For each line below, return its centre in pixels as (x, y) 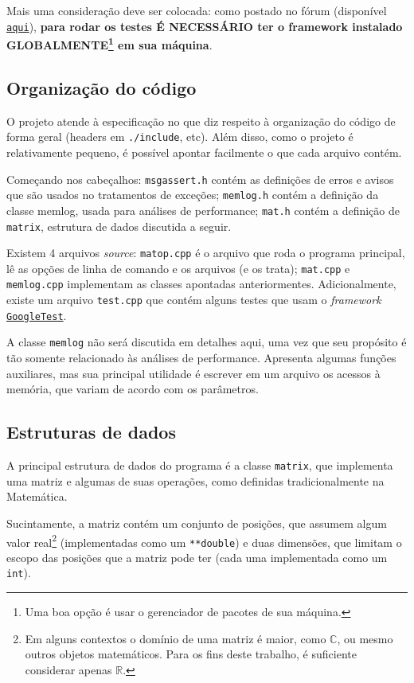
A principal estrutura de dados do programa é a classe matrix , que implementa (200, 465)
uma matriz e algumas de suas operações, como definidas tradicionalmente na (195, 480)
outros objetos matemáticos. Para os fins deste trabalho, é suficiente (191, 654)
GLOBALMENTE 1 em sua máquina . (109, 43)
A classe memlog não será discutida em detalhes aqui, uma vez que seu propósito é (207, 342)
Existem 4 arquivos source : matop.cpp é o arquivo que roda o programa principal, (206, 253)
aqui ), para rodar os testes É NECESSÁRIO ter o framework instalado (205, 26)
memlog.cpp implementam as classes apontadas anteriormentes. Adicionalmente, (201, 284)
